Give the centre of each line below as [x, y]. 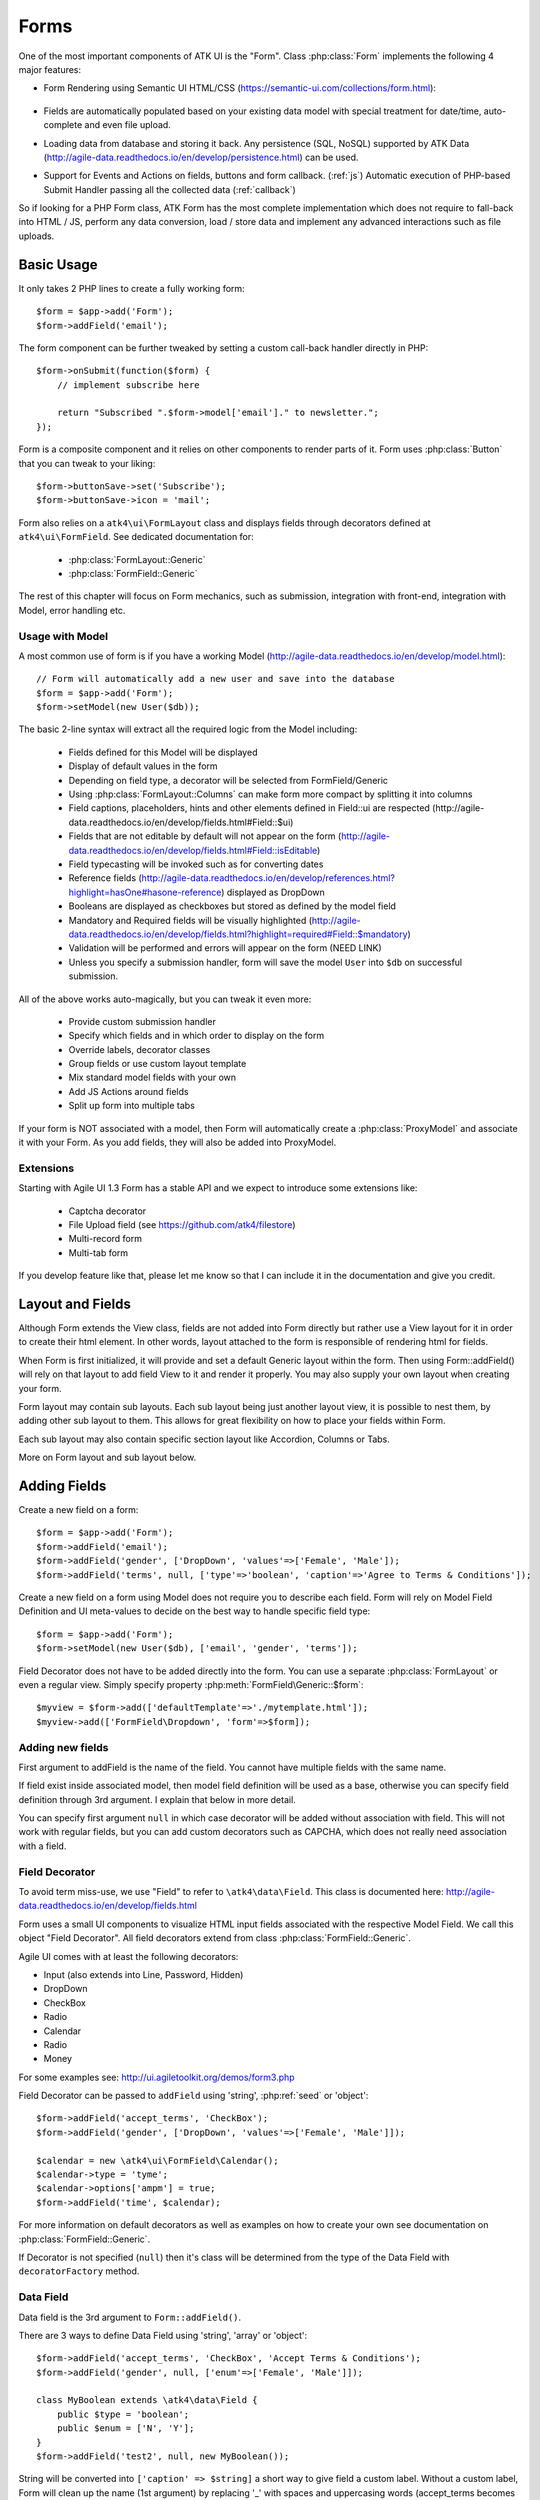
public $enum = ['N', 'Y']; [125, 2428]
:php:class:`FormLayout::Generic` [137, 559]
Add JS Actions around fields [128, 1091]
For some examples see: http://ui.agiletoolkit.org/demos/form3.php [156, 2077]
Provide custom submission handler [142, 1021]
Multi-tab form [98, 1252]
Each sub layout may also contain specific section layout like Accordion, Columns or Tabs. [204, 1439]
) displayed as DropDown [272, 892]
